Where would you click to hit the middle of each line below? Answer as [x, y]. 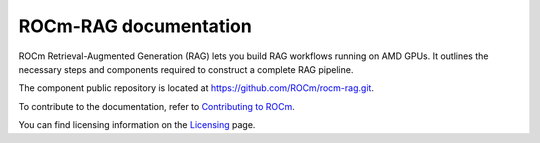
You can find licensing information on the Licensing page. [137, 125]
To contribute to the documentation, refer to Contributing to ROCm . [156, 106]
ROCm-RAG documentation [135, 26]
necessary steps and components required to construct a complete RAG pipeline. [186, 69]
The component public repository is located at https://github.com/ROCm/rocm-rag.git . [196, 88]
